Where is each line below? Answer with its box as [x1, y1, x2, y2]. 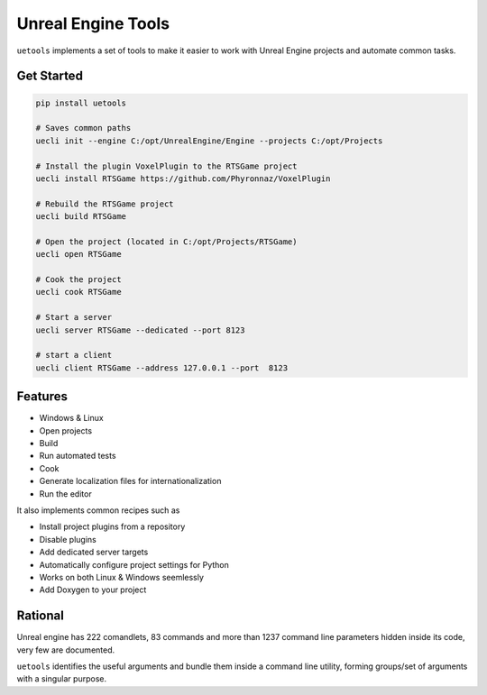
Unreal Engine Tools [16, 14, 170, 33]
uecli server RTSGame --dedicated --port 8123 [35, 325, 245, 335]
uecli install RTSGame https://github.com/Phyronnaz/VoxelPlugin [35, 173, 331, 184]
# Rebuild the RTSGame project [35, 198, 175, 209]
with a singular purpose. [16, 673, 107, 684]
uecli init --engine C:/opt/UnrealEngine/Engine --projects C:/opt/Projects [35, 135, 383, 146]
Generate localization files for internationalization [39, 476, 222, 487]
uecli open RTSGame [35, 249, 122, 260]
